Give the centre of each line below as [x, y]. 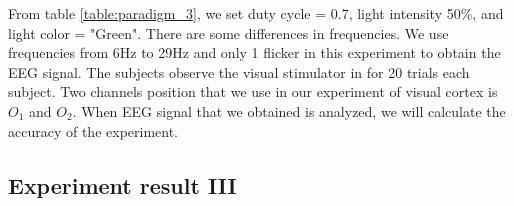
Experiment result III [122, 184]
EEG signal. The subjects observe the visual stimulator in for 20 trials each [239, 71]
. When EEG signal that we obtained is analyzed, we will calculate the [289, 110]
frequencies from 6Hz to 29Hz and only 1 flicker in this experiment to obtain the [254, 52]
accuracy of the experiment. [93, 130]
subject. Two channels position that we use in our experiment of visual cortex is [253, 91]
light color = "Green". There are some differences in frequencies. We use [228, 32]
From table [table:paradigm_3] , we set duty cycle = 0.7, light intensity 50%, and [256, 13]
